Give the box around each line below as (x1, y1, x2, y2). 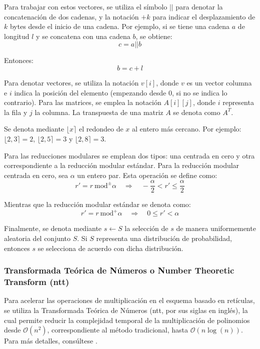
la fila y (4, 106, 27, 117)
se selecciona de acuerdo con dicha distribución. (37, 242, 183, 253)
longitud (4, 30, 29, 41)
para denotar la (175, 1, 223, 11)
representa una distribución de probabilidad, (96, 233, 232, 243)
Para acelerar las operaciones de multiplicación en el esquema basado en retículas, (4, 295, 255, 305)
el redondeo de (78, 123, 123, 134)
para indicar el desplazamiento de (152, 11, 255, 21)
